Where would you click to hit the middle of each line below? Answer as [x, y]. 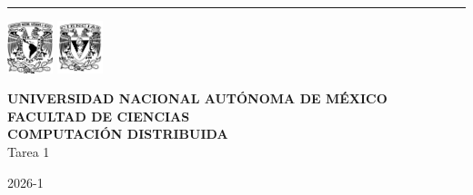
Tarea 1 [29, 151]
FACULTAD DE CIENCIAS [99, 116]
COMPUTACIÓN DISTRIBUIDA [118, 134]
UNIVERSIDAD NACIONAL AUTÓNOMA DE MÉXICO [197, 98]
